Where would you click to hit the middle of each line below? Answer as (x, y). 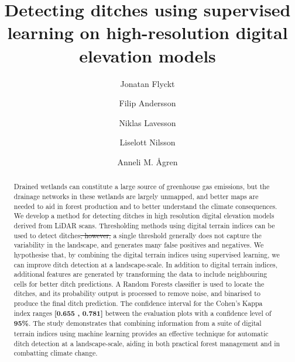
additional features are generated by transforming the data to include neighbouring (140, 274)
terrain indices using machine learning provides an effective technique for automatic (141, 334)
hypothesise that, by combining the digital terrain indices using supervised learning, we (147, 254)
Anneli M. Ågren (147, 161)
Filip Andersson (147, 103)
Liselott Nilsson (147, 142)
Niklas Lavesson (147, 122)
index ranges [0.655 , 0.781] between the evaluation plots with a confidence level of (143, 313)
